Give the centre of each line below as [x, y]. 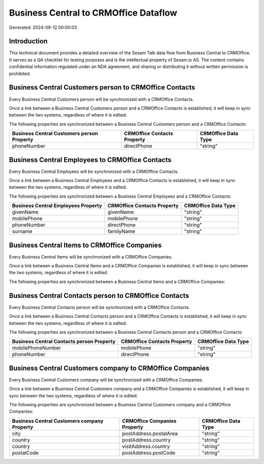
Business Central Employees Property [57, 206]
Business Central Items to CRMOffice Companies [85, 245]
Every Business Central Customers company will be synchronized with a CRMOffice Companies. [106, 380]
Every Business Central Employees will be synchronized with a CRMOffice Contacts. [94, 171]
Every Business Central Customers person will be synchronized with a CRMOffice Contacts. [101, 99]
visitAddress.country [146, 446]
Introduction [28, 41]
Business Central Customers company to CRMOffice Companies [109, 368]
